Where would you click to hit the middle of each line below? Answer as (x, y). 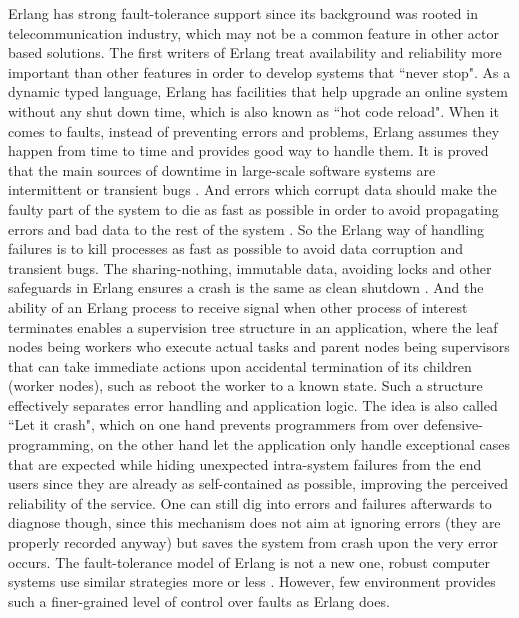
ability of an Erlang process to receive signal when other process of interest (238, 306)
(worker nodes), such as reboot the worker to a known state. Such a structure (245, 385)
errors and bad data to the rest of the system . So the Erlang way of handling (246, 228)
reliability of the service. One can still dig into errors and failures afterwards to (250, 502)
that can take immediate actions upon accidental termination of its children (240, 365)
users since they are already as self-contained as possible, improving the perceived (258, 483)
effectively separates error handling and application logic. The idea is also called (253, 404)
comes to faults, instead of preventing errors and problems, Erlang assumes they (254, 130)
